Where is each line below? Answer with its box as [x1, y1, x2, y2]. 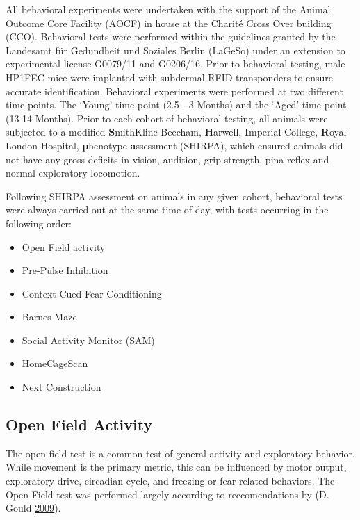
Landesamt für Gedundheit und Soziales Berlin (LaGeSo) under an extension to [6, 42, 345, 57]
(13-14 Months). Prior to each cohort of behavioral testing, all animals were [6, 111, 328, 125]
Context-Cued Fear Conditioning [22, 286, 162, 300]
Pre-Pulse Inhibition [22, 263, 108, 277]
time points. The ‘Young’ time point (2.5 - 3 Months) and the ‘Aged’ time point [6, 97, 347, 112]
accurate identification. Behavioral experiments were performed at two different [6, 83, 343, 98]
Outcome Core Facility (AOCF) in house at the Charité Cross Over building [6, 15, 332, 30]
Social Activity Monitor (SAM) [22, 332, 155, 347]
